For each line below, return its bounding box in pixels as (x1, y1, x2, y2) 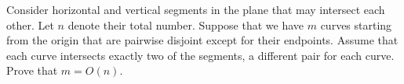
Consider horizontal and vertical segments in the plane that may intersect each (6, 2, 385, 17)
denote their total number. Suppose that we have (67, 16, 304, 33)
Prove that (6, 62, 58, 79)
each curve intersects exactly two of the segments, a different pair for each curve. (6, 47, 395, 63)
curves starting (320, 16, 392, 33)
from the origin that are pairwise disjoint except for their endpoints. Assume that (6, 32, 399, 48)
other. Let (6, 16, 54, 33)
